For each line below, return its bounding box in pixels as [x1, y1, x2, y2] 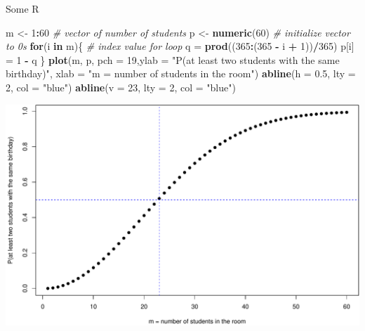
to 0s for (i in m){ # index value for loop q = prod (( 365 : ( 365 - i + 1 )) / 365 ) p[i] [6, 39, 354, 53]
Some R [6, 1, 39, 15]
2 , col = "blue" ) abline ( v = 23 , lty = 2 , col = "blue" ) [6, 79, 236, 94]
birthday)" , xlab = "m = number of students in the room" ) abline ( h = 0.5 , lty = [6, 66, 356, 81]
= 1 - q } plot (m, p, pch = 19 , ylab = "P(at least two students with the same [6, 52, 340, 67]
